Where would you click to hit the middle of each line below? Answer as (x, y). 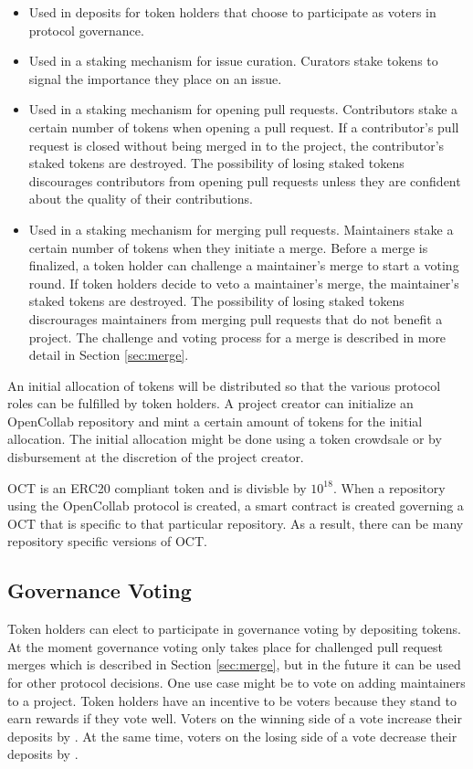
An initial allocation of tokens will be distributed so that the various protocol (224, 385)
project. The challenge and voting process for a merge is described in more (237, 337)
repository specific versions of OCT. (107, 541)
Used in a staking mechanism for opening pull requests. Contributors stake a (243, 109)
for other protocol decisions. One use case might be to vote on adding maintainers (236, 683)
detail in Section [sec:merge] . (109, 355)
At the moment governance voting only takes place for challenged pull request (226, 646)
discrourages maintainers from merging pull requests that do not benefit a (236, 318)
